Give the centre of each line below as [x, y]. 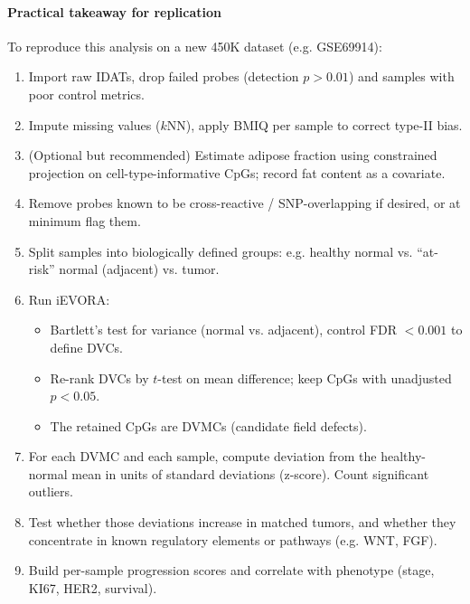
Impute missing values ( [94, 124]
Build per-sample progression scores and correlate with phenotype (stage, [231, 570]
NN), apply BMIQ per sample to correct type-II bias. [315, 124]
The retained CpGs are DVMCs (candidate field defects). [208, 425]
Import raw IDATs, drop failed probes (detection [164, 76]
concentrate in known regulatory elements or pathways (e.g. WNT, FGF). [233, 539]
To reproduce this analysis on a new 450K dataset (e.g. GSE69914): [195, 46]
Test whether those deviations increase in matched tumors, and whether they [242, 522]
